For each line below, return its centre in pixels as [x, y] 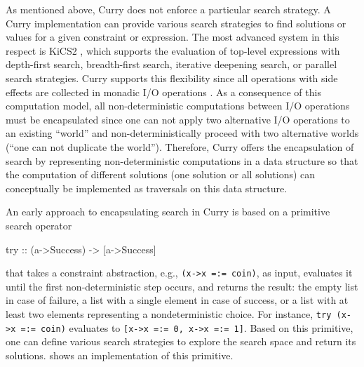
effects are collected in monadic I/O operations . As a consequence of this [163, 92]
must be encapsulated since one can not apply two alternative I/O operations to [178, 119]
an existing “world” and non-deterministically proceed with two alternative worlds [182, 133]
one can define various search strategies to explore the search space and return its [181, 341]
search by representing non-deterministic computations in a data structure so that [182, 160]
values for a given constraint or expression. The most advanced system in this [173, 37]
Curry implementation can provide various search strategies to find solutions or [176, 23]
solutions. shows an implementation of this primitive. [120, 355]
